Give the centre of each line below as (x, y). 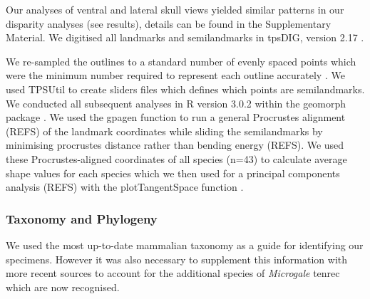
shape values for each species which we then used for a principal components (173, 173)
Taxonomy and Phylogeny (82, 218)
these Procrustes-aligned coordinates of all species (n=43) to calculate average (176, 158)
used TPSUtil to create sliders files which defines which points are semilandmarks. (185, 89)
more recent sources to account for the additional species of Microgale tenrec (173, 273)
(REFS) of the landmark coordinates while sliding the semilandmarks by (164, 131)
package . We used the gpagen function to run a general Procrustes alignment (176, 117)
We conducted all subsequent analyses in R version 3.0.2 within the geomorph (176, 103)
